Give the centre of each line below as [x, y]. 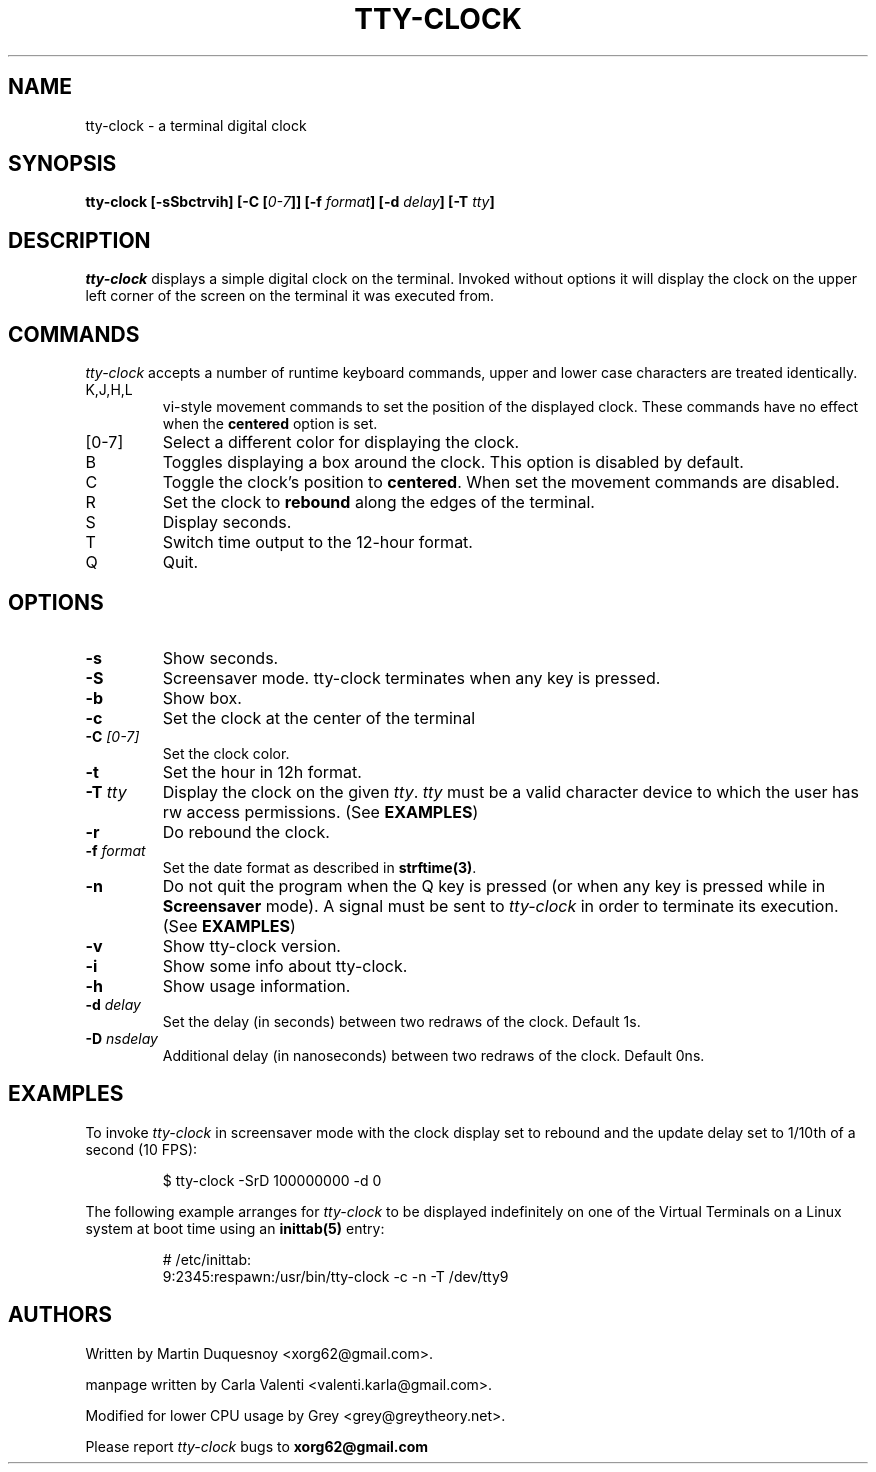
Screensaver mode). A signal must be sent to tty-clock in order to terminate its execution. [500, 905]
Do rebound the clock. [246, 831]
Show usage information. [256, 985]
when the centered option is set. [270, 424]
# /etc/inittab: [207, 1259]
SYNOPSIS [62, 164]
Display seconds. [227, 522]
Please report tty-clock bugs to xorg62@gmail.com [257, 1446]
